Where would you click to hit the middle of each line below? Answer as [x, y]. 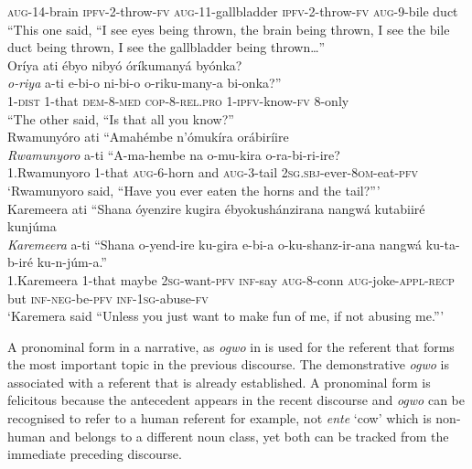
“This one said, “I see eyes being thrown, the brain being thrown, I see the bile [229, 29]
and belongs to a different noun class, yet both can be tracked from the [249, 436]
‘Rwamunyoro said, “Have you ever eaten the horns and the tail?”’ [194, 190]
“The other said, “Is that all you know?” [121, 118]
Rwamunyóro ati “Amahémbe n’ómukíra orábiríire [148, 137]
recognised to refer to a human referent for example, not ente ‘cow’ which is [220, 418]
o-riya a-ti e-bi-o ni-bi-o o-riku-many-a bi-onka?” [145, 83]
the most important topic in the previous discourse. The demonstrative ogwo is [229, 364]
